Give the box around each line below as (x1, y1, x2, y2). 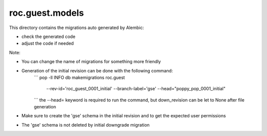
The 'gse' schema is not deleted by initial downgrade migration (21, 122, 150, 128)
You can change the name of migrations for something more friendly (21, 59, 161, 65)
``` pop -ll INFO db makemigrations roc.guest (34, 74, 125, 80)
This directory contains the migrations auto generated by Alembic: (9, 25, 144, 31)
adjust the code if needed (21, 40, 74, 46)
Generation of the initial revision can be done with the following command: (21, 68, 173, 73)
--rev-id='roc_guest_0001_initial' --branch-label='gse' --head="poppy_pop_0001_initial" (46, 86, 226, 92)
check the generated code (21, 34, 76, 39)
